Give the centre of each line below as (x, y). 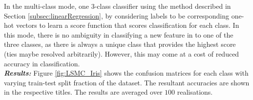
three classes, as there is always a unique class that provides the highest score (120, 44)
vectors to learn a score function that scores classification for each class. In (127, 25)
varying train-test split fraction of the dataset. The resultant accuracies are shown (127, 82)
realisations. (195, 92)
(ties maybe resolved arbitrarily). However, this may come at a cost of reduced (122, 53)
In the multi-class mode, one (46, 6)
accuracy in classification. (42, 63)
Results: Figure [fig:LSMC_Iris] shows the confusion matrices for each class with (126, 73)
